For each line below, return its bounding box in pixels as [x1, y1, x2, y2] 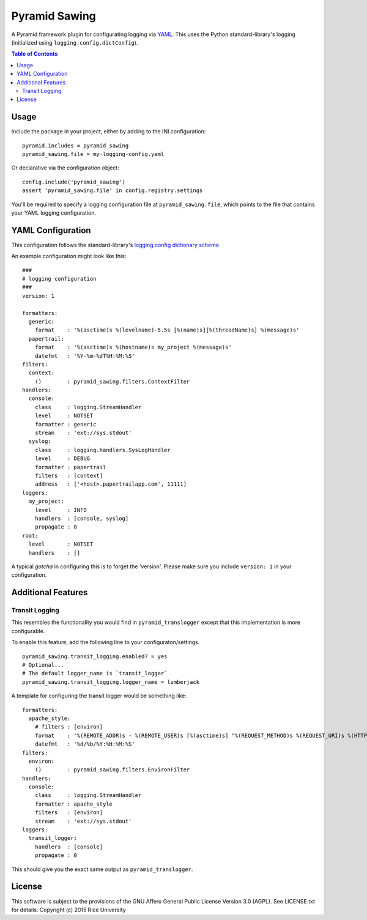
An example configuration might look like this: [11, 253, 127, 260]
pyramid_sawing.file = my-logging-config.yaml [22, 150, 165, 157]
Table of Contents [11, 50, 58, 57]
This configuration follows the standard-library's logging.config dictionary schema [11, 241, 220, 248]
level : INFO [34, 506, 87, 513]
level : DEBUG [34, 455, 91, 462]
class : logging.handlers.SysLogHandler [34, 447, 171, 453]
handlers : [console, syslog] [34, 514, 129, 522]
